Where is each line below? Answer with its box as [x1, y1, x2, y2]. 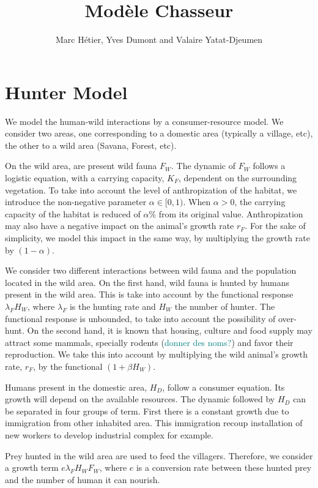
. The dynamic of [171, 159, 236, 172]
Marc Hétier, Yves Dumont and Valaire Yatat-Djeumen [55, 33, 263, 46]
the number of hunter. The [174, 299, 275, 312]
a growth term [5, 461, 59, 474]
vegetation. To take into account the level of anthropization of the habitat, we [5, 183, 297, 196]
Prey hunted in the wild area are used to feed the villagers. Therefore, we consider [5, 449, 313, 462]
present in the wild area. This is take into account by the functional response [5, 288, 294, 301]
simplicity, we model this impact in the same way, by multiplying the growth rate [5, 231, 310, 244]
